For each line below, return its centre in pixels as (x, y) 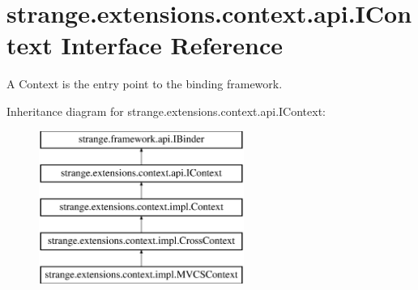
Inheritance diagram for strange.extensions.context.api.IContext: (166, 111)
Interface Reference (172, 45)
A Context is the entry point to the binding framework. (145, 84)
